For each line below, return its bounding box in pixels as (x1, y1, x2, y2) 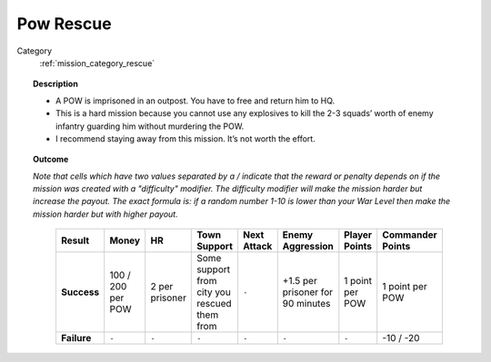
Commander (382, 229, 438, 241)
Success (60, 286, 100, 298)
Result (60, 234, 90, 247)
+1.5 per (282, 275, 317, 288)
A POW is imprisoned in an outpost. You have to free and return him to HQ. (55, 95, 336, 106)
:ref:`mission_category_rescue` (39, 57, 155, 68)
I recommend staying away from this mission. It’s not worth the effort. (55, 132, 316, 144)
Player (344, 229, 373, 241)
